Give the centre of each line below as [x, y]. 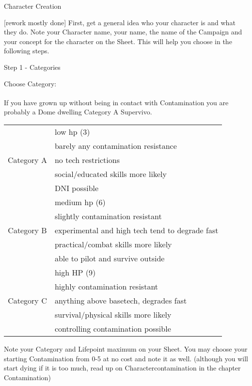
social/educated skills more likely [110, 174]
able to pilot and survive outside [110, 258]
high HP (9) [75, 272]
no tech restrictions [87, 160]
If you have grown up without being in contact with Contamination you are [116, 102]
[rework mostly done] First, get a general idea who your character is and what [120, 22]
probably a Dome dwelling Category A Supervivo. [78, 112]
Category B [27, 230]
